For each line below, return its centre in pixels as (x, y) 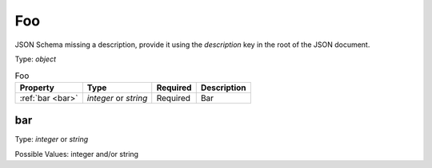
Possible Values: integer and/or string (77, 154)
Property (37, 88)
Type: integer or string (52, 139)
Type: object (35, 59)
